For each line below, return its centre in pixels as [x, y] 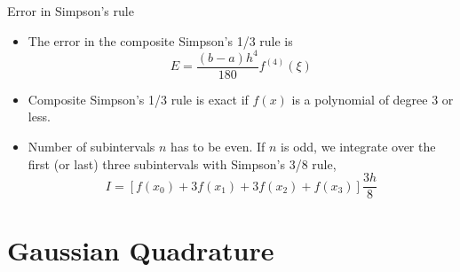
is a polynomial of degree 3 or [373, 99]
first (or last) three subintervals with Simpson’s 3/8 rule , [182, 163]
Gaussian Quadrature [141, 250]
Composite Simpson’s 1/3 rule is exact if [138, 99]
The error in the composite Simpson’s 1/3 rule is [160, 40]
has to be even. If [218, 146]
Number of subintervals [91, 146]
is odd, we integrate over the [358, 146]
